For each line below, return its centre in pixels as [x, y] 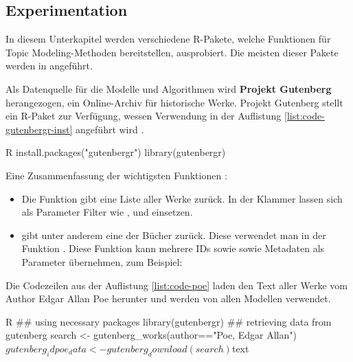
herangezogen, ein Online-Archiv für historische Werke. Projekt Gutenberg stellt [174, 102]
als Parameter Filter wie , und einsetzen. [107, 212]
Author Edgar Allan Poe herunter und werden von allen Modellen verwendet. [168, 298]
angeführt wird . [110, 129]
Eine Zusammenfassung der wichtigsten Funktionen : [116, 175]
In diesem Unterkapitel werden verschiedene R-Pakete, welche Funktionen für [168, 39]
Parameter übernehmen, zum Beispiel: [102, 261]
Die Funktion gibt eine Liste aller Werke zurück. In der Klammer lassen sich [182, 198]
